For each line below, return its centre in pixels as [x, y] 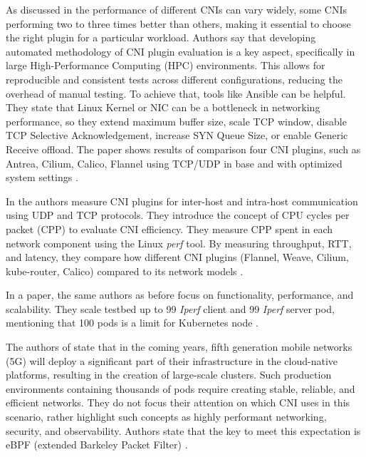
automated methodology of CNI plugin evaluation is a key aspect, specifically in [181, 51]
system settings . [42, 177]
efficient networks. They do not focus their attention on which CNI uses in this [178, 402]
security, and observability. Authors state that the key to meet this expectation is [183, 430]
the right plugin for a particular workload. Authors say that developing [161, 37]
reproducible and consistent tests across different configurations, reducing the [174, 79]
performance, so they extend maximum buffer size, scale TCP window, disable [176, 121]
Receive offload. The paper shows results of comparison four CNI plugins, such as [183, 149]
